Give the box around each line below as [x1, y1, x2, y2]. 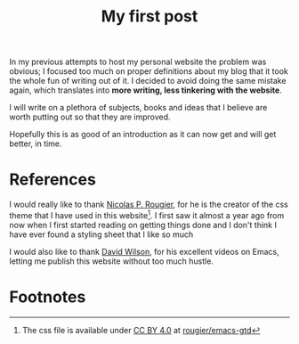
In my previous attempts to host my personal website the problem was [9, 56, 267, 68]
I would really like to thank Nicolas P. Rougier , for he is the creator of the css [9, 199, 289, 210]
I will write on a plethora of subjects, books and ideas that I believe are [9, 102, 268, 113]
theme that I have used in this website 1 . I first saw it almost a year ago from [9, 209, 285, 220]
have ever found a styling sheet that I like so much [9, 229, 194, 240]
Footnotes [9, 287, 86, 307]
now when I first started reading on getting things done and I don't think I [9, 219, 278, 230]
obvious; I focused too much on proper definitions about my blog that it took [9, 66, 289, 77]
